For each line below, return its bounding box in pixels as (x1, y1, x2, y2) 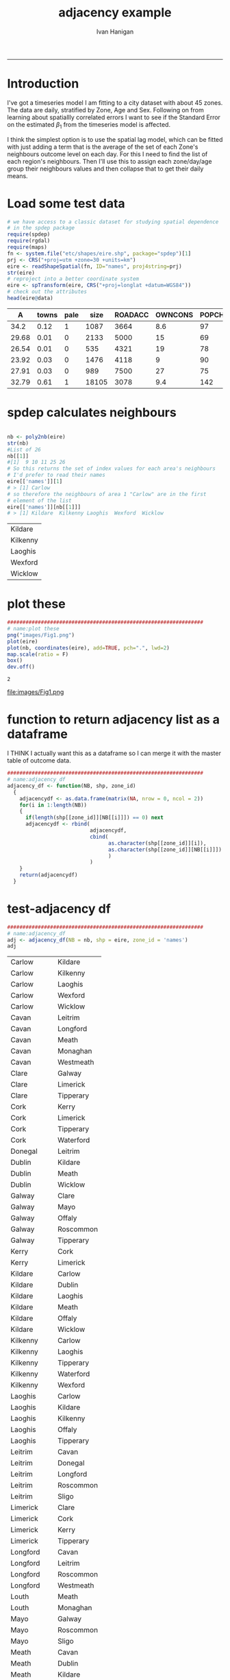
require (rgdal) (7, 238, 51, 245)
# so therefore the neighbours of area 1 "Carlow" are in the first (7, 491, 207, 497)
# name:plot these (7, 626, 60, 632)
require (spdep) (7, 231, 51, 238)
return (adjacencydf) (19, 872, 78, 878)
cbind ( (90, 833, 109, 840)
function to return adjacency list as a (7, 712, 220, 728)
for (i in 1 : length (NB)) (19, 802, 88, 808)
